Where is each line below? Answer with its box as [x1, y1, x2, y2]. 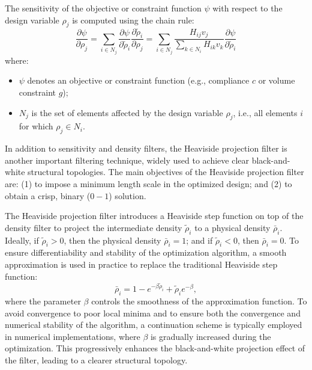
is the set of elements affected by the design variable [31, 106, 223, 119]
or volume [258, 74, 295, 87]
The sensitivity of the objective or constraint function [5, 2, 202, 14]
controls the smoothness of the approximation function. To [91, 294, 307, 307]
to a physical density [194, 221, 271, 233]
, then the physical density [64, 233, 161, 246]
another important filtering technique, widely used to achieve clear [5, 153, 250, 166]
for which [19, 120, 53, 132]
